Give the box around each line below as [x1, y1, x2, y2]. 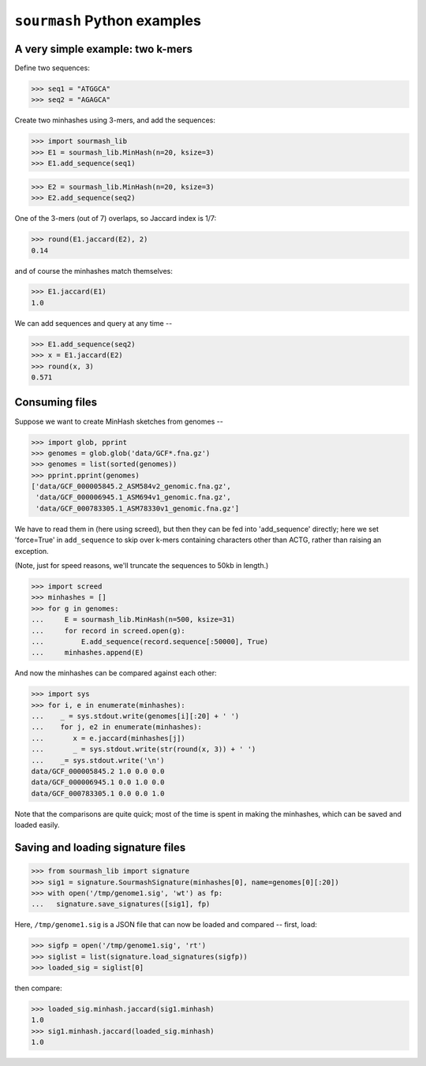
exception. [14, 546, 49, 555]
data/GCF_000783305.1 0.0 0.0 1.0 [31, 789, 165, 798]
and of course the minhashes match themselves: [14, 266, 174, 275]
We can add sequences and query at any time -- [14, 318, 173, 327]
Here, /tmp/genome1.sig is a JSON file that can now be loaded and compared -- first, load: [14, 920, 317, 929]
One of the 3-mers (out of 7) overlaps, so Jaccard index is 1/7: [14, 214, 217, 223]
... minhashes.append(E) [31, 648, 144, 657]
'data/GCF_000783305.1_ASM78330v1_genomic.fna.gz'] [35, 503, 240, 513]
